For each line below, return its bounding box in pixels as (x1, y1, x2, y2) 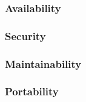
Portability (5, 84, 59, 99)
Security (5, 28, 46, 43)
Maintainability (5, 56, 82, 71)
